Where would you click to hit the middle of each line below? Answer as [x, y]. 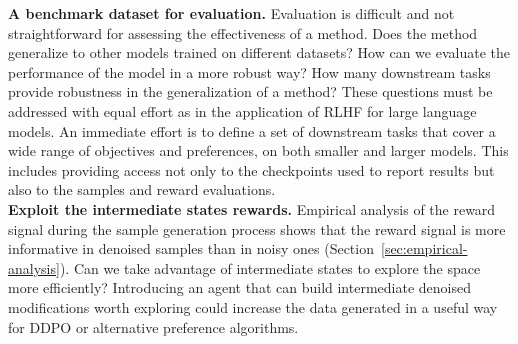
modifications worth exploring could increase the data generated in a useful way [253, 306]
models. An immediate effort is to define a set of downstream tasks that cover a [252, 130]
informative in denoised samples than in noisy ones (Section [191, 248]
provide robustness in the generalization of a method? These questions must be [250, 91]
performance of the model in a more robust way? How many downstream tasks [249, 71]
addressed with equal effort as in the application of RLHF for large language [242, 110]
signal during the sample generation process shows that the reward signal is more [257, 228]
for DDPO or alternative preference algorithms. [153, 326]
